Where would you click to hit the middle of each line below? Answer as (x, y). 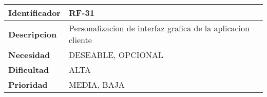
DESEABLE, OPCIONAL (116, 55)
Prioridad (28, 84)
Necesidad (29, 55)
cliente (80, 40)
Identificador (34, 13)
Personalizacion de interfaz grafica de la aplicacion (159, 28)
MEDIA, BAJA (97, 84)
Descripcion (33, 34)
